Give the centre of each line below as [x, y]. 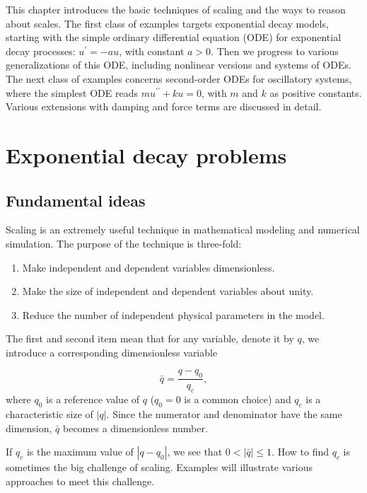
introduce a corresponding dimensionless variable [112, 352]
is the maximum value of [80, 452]
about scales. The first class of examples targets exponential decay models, [167, 23]
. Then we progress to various [275, 51]
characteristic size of [49, 413]
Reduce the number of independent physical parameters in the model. [173, 314]
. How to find [301, 452]
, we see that [195, 452]
